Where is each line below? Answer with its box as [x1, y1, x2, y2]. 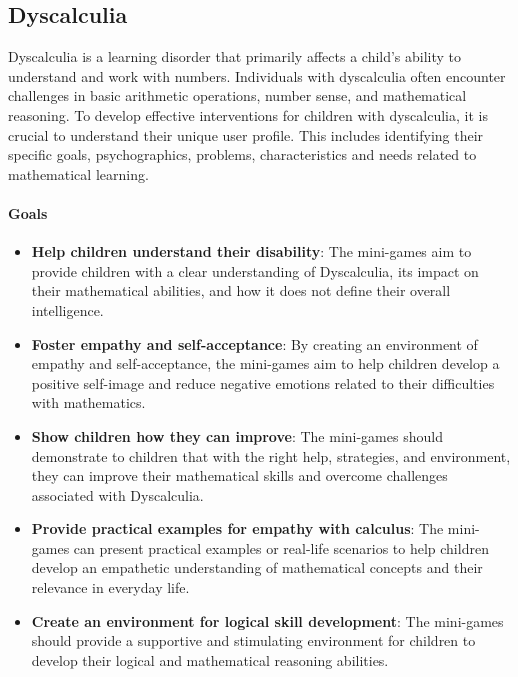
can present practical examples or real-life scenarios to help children [73, 537, 489, 558]
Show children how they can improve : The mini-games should [31, 425, 443, 446]
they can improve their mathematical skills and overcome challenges [31, 465, 448, 486]
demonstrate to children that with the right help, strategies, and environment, [31, 445, 511, 466]
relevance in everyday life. [31, 577, 190, 598]
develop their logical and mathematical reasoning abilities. [31, 649, 389, 670]
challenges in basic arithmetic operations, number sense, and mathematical [8, 85, 467, 106]
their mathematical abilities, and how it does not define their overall [31, 280, 451, 301]
